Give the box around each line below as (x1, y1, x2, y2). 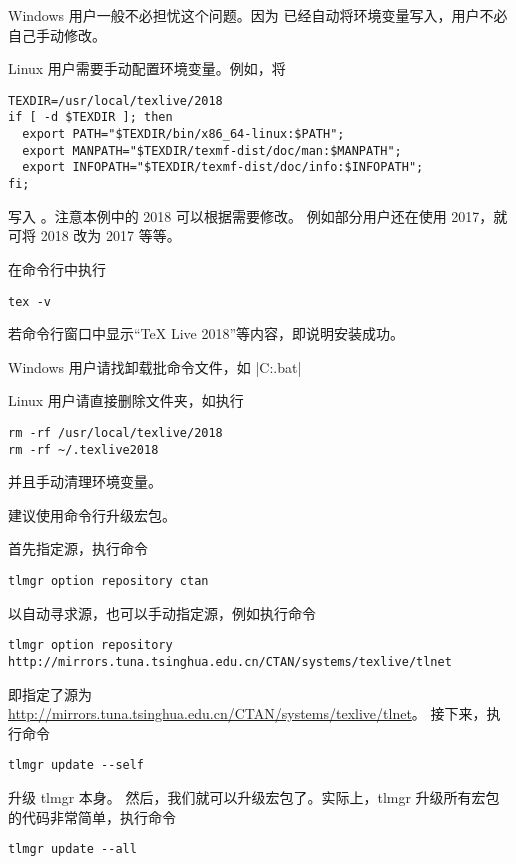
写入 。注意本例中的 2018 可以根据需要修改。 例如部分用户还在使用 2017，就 (8, 205, 508, 226)
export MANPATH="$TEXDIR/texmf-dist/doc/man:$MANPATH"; (22, 143, 402, 158)
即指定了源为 (8, 683, 92, 704)
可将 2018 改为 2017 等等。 (8, 225, 181, 246)
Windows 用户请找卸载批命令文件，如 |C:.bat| (8, 356, 302, 377)
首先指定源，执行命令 (8, 538, 148, 559)
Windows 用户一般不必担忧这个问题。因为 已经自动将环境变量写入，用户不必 (8, 5, 508, 25)
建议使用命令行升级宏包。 (8, 504, 176, 525)
